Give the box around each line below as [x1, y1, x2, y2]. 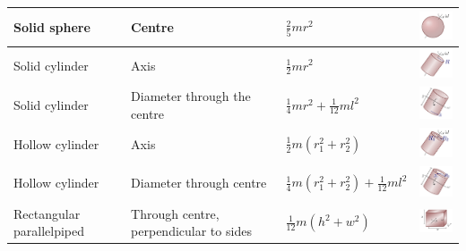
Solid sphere [13, 17, 91, 36]
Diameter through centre [131, 173, 267, 192]
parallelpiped [13, 222, 85, 240]
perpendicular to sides [131, 222, 252, 240]
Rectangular [13, 204, 81, 222]
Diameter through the [131, 86, 251, 105]
